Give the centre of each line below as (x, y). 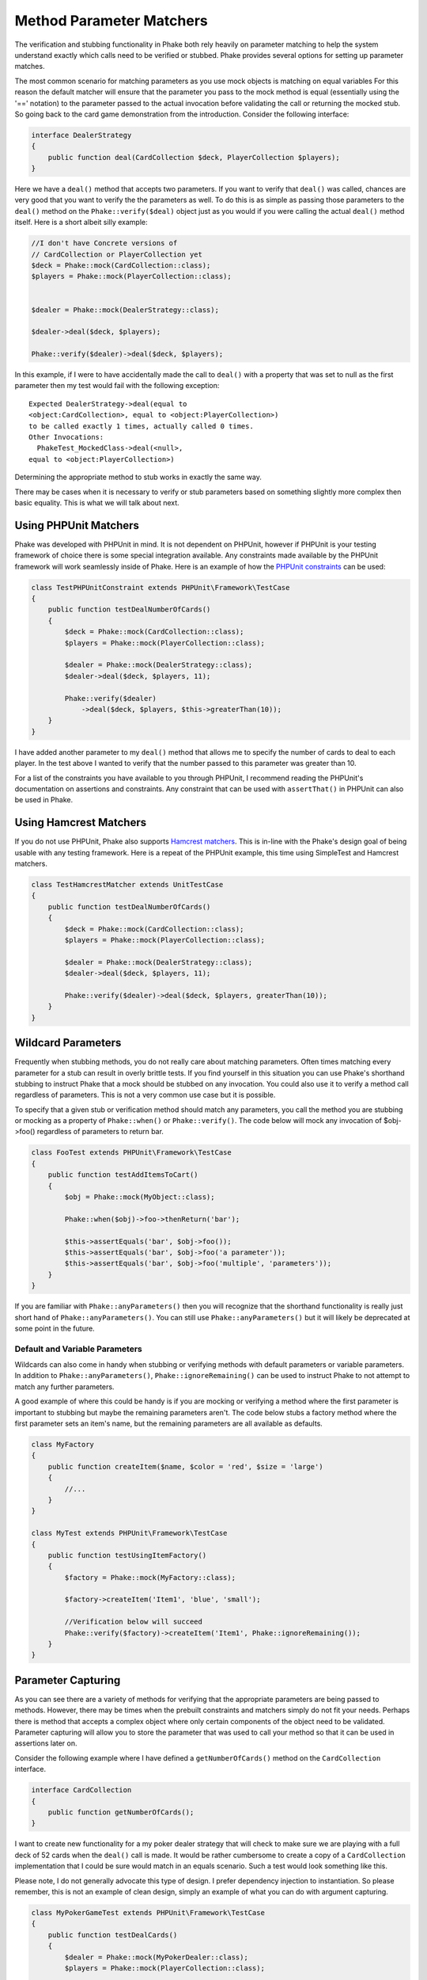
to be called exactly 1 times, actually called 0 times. (142, 426)
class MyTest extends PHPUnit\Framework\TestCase (129, 1533)
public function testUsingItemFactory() (127, 1555)
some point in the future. (55, 1328)
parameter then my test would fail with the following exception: (117, 386)
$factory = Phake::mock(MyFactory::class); (150, 1577)
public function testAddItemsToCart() (123, 1175)
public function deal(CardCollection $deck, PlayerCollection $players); (194, 157)
